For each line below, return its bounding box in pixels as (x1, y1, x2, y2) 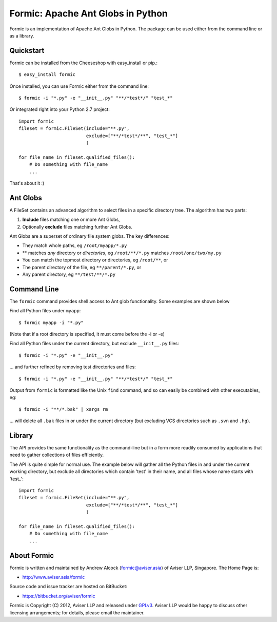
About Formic (9, 551, 54, 560)
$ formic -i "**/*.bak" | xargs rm (18, 406, 108, 412)
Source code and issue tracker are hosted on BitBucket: (9, 583, 128, 590)
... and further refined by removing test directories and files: (9, 364, 136, 370)
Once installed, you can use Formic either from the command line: (9, 83, 149, 89)
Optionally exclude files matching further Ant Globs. (22, 223, 133, 230)
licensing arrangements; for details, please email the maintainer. (9, 609, 145, 616)
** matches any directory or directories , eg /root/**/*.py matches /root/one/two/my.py (22, 250, 222, 256)
